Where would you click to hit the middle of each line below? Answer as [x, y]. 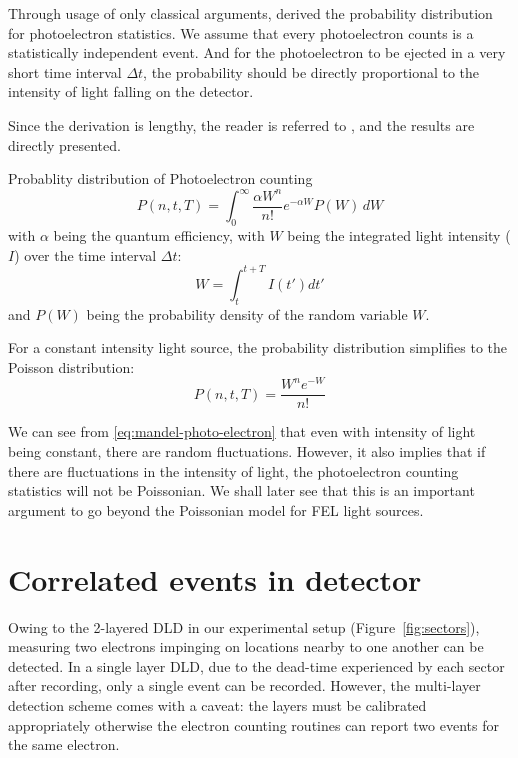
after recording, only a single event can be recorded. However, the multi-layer [244, 685]
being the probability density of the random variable [247, 313]
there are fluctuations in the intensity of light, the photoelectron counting [233, 470]
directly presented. [64, 144]
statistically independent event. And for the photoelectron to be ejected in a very [257, 52]
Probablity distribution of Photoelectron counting [160, 178]
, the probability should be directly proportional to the [311, 71]
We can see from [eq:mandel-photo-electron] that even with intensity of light [242, 431]
